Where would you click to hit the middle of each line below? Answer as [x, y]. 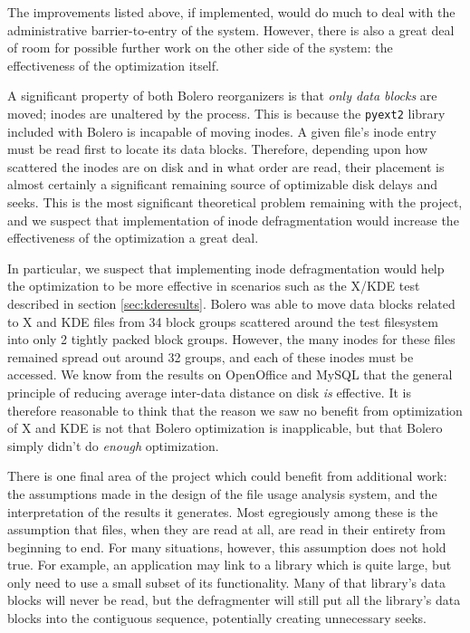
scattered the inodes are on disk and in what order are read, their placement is [226, 166]
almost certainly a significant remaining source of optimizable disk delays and [222, 184]
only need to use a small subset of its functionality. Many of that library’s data [226, 582]
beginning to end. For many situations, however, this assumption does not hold [227, 547]
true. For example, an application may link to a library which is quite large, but [230, 565]
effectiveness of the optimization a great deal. [133, 238]
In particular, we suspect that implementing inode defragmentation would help [226, 268]
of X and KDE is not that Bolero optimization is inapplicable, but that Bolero [225, 428]
